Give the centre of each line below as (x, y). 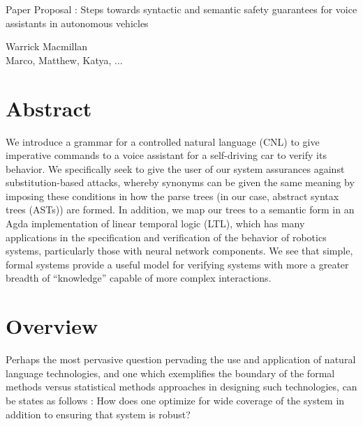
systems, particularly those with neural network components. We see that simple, (179, 251)
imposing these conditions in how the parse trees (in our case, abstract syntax (172, 196)
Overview (52, 326)
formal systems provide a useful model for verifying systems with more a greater (177, 264)
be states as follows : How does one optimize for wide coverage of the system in (175, 400)
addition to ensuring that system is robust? (98, 414)
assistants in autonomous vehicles (77, 23)
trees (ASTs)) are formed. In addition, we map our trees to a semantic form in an (180, 210)
